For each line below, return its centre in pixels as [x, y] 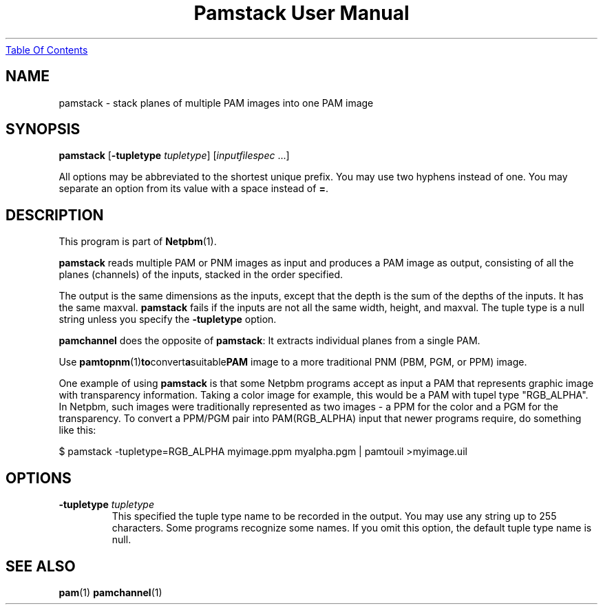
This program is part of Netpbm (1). [138, 242]
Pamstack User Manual [301, 13]
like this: [77, 430]
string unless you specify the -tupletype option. [168, 319]
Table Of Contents [47, 50]
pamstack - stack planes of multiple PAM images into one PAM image [216, 103]
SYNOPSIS [43, 129]
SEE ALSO [41, 566]
